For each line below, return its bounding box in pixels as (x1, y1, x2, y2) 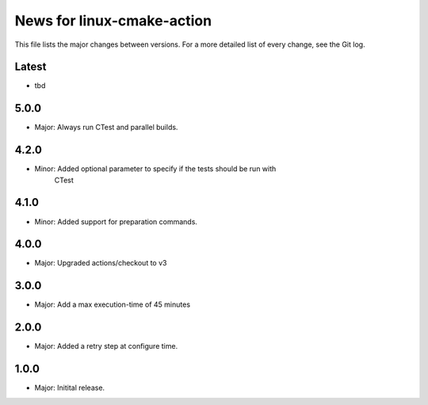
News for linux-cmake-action (14, 12, 212, 29)
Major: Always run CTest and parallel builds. (34, 123, 178, 132)
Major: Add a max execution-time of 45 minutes (34, 300, 190, 309)
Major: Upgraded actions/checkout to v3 (34, 258, 167, 268)
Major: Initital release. (34, 383, 105, 392)
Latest (14, 60, 47, 74)
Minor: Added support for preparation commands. (34, 216, 198, 226)
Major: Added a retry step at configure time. (34, 342, 178, 351)
